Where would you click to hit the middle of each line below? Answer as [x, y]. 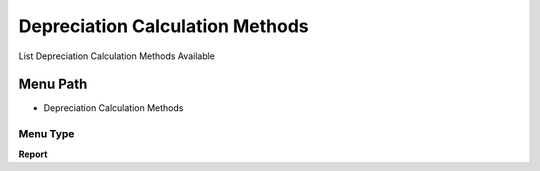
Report [33, 154]
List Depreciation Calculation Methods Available [116, 56]
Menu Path [53, 84]
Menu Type [46, 134]
